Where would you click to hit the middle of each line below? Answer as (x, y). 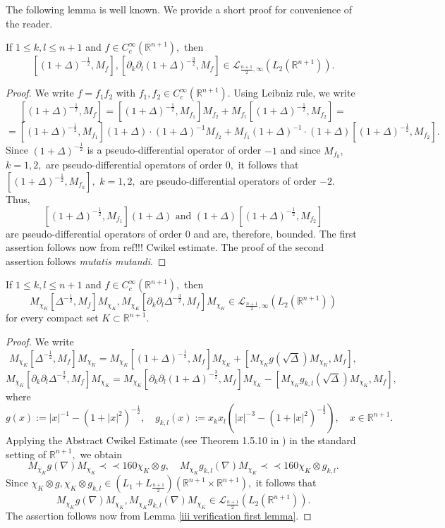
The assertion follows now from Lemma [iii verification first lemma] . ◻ (159, 515)
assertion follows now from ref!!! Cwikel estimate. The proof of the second (165, 247)
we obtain (101, 454)
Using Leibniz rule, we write (294, 93)
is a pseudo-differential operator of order (174, 150)
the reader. (29, 23)
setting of (26, 454)
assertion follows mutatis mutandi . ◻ (86, 260)
